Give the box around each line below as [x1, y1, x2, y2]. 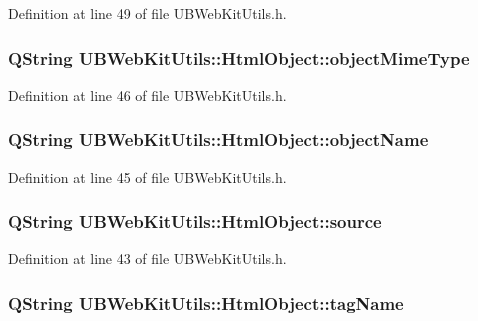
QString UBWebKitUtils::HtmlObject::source [8, 209, 382, 234]
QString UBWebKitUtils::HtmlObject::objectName [8, 127, 429, 152]
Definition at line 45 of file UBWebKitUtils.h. [8, 166, 287, 187]
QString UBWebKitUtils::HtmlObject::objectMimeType [8, 45, 470, 70]
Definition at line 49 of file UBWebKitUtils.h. [8, 3, 287, 23]
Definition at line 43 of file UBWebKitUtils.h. [8, 248, 287, 269]
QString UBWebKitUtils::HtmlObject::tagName [8, 290, 404, 315]
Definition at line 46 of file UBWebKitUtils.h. [8, 84, 287, 105]
